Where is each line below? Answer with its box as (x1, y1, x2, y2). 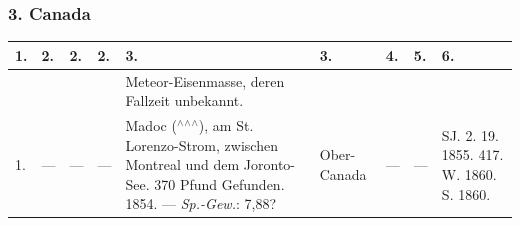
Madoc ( (125, 115, 177, 135)
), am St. (198, 115, 254, 135)
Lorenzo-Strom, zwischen (125, 134, 278, 155)
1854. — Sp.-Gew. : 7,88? (125, 193, 277, 214)
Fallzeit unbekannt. (125, 90, 244, 111)
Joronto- (243, 154, 295, 175)
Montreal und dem (125, 154, 240, 175)
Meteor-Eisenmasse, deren (125, 70, 285, 91)
